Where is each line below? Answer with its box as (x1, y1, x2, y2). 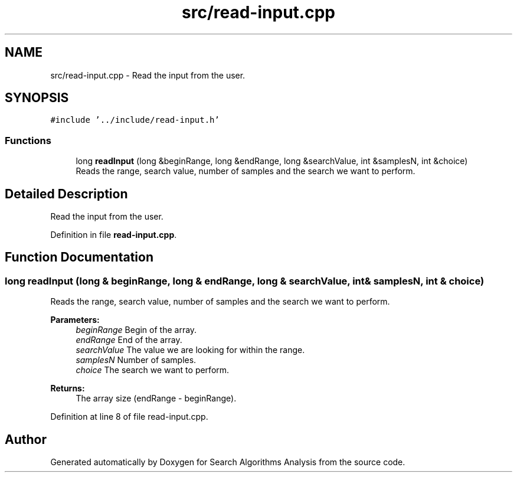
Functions (5, 134, 51, 146)
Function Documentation (5, 250, 153, 265)
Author (5, 432, 47, 447)
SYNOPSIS (5, 90, 69, 106)
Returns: (50, 383, 85, 394)
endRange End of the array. (76, 335, 182, 345)
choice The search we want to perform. (76, 365, 230, 375)
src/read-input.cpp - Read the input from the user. (50, 70, 246, 80)
